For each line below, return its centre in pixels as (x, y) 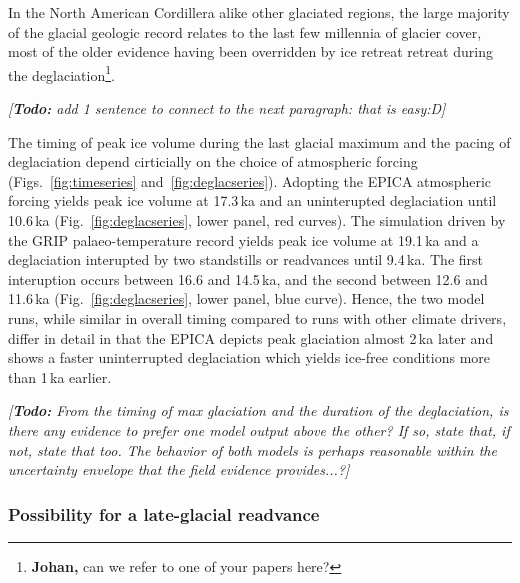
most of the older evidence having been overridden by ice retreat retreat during (250, 51)
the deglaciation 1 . (61, 73)
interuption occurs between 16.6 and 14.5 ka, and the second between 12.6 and (248, 278)
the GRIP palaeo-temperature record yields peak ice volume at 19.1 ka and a (243, 239)
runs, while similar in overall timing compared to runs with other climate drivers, (257, 317)
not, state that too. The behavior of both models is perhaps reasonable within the (252, 449)
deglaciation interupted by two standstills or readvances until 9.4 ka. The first (245, 259)
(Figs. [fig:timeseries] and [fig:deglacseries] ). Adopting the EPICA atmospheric (250, 180)
